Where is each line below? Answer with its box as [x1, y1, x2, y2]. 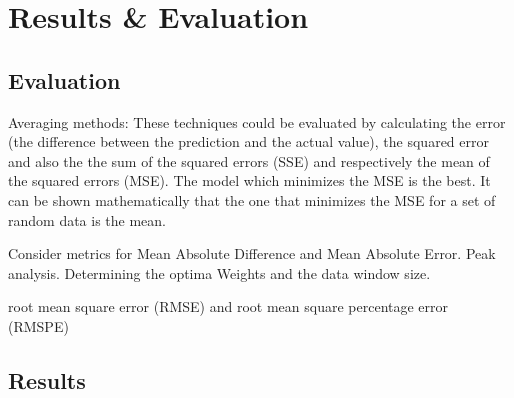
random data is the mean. [8, 209, 167, 230]
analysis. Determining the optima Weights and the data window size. [8, 262, 431, 283]
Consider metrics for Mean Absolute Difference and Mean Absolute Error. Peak [8, 243, 496, 264]
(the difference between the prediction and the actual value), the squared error [8, 131, 489, 152]
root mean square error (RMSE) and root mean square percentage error [8, 296, 449, 317]
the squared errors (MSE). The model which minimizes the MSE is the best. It [8, 170, 491, 191]
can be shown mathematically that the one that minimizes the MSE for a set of [8, 189, 496, 210]
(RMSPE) [8, 315, 69, 336]
